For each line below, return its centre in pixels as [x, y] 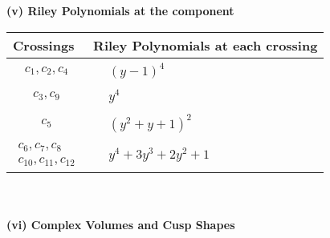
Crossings [44, 45]
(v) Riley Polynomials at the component [120, 10]
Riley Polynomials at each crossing [206, 45]
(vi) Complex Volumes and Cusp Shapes [121, 224]
